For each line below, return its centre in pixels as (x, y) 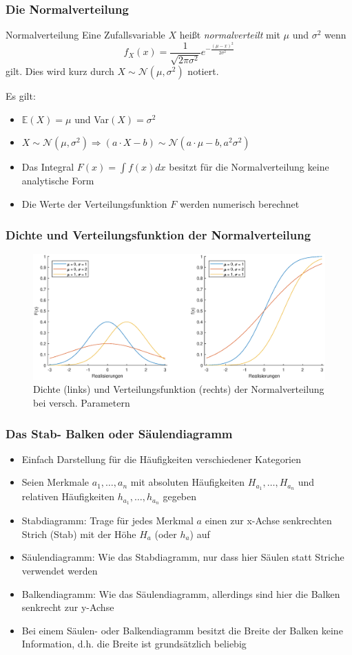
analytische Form (58, 181)
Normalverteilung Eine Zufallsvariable (85, 35)
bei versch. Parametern (82, 403)
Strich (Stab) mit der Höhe (79, 534)
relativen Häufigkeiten (68, 496)
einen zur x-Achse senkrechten (268, 520)
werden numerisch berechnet (239, 204)
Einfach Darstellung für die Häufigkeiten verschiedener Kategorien (162, 459)
